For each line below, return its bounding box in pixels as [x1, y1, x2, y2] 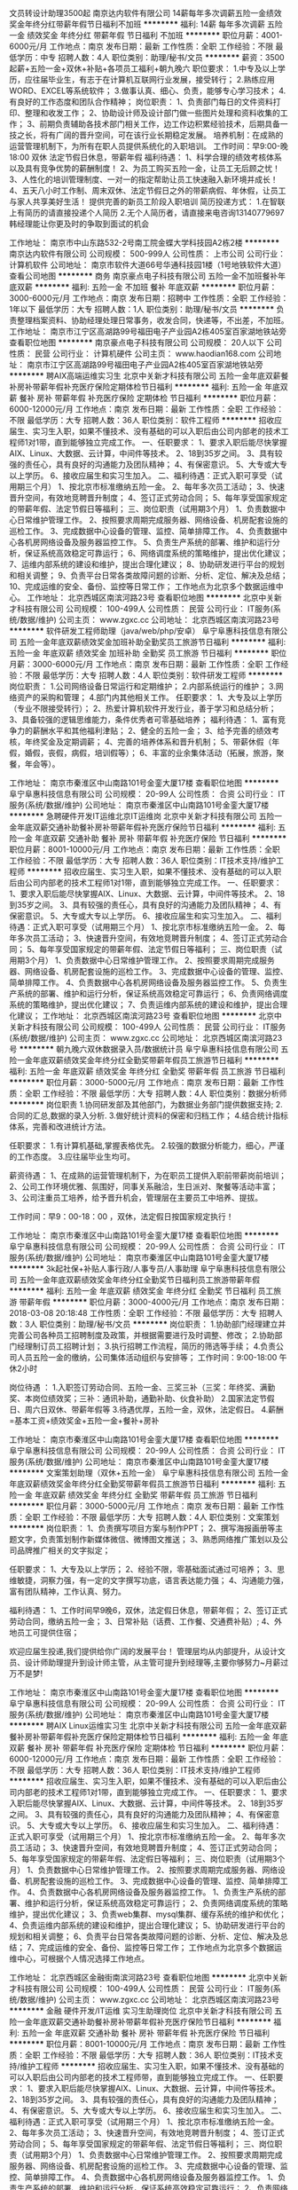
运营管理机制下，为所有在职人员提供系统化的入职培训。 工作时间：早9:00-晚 [9, 141, 288, 151]
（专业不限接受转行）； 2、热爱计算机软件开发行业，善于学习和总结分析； [9, 704, 277, 713]
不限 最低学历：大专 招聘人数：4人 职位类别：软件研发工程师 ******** [24, 670, 284, 681]
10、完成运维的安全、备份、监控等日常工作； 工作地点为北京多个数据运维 [9, 581, 277, 592]
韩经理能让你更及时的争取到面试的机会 [9, 218, 149, 229]
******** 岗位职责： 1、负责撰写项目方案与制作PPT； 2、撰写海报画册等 [9, 1523, 276, 1533]
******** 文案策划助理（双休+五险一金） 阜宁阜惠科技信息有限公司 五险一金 [9, 1468, 289, 1477]
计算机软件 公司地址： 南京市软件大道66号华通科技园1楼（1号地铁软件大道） [9, 260, 286, 270]
